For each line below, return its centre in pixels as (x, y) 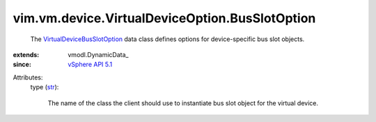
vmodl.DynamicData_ (98, 54)
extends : (26, 54)
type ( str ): (45, 87)
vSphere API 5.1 (90, 64)
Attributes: (28, 77)
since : (22, 64)
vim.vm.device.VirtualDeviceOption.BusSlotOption (164, 18)
